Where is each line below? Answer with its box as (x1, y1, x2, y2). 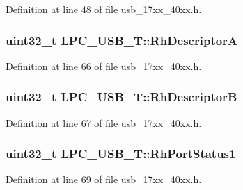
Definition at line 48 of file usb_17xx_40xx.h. (6, 2, 202, 16)
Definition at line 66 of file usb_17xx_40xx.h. (6, 58, 202, 73)
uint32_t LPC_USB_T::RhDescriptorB (6, 88, 237, 105)
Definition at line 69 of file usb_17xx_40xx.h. (6, 172, 202, 187)
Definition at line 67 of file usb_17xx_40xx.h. (6, 115, 202, 130)
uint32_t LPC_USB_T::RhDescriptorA (6, 31, 238, 49)
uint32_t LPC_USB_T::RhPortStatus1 (6, 145, 236, 162)
